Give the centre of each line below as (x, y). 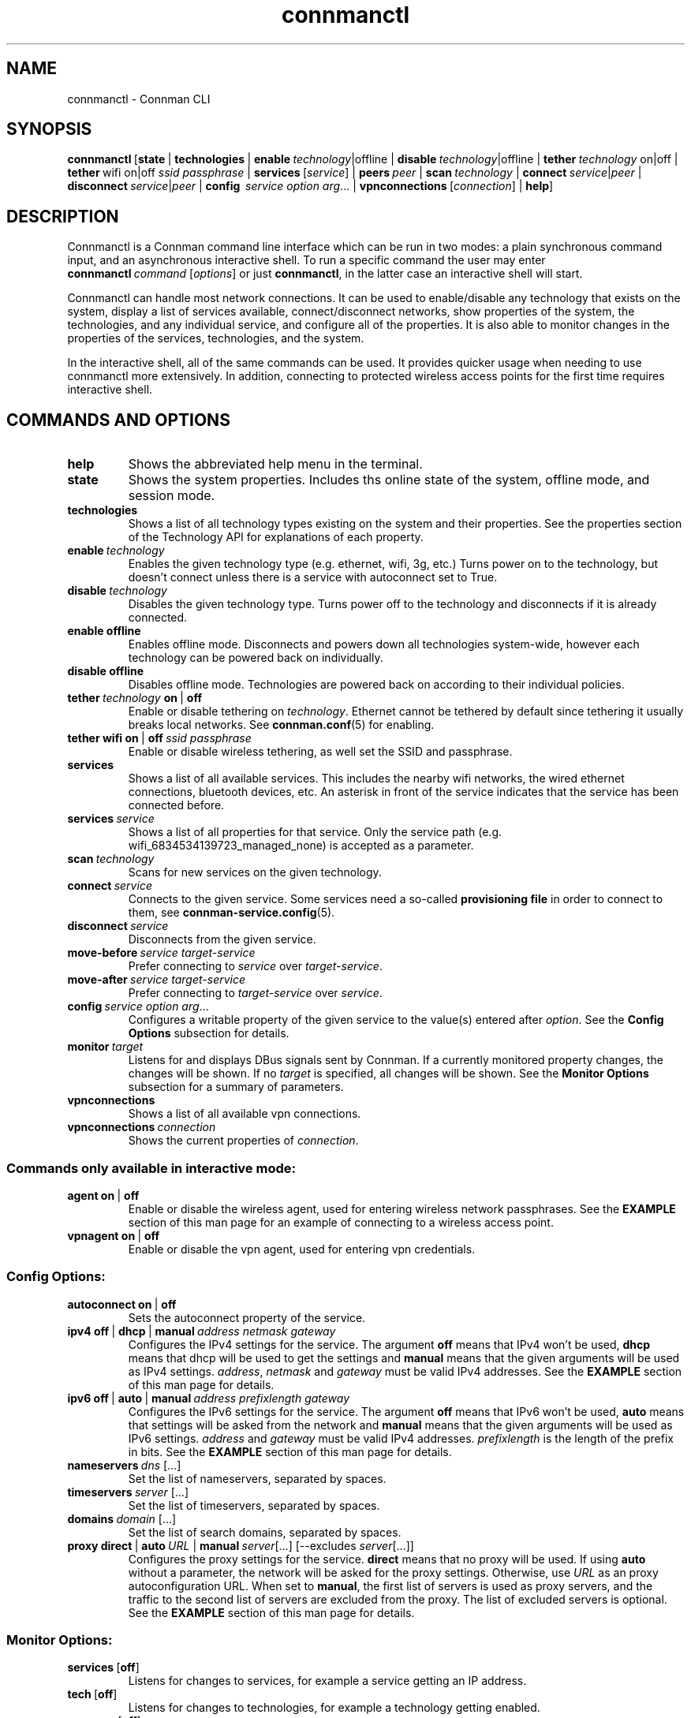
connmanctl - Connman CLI (139, 99)
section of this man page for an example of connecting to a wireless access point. (341, 1222)
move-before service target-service (161, 953)
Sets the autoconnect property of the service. (247, 1317)
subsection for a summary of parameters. (236, 1087)
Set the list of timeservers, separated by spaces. (254, 1505)
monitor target (105, 1047)
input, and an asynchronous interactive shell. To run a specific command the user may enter (306, 260)
